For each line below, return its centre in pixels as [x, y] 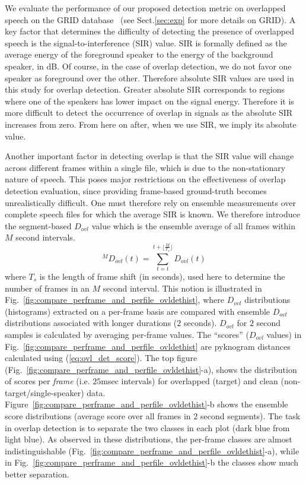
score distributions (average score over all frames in [98, 416]
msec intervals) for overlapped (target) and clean [189, 381]
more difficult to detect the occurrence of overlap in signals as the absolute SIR [149, 113]
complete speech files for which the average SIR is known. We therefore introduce [152, 214]
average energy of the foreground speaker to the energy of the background [139, 54]
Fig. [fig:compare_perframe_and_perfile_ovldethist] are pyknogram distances [148, 346]
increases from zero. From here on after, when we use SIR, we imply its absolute [151, 124]
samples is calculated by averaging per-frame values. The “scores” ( [127, 334]
